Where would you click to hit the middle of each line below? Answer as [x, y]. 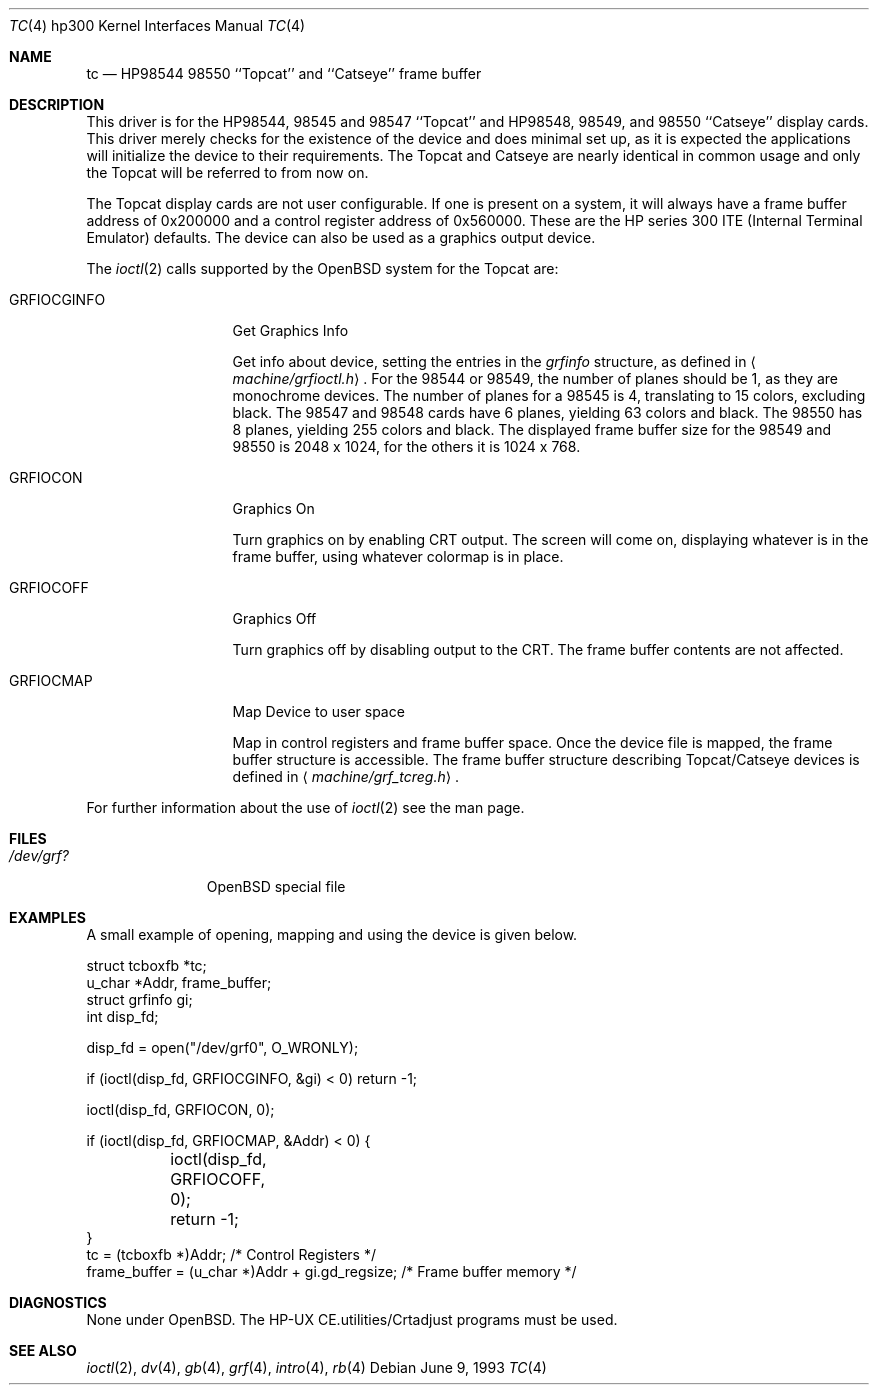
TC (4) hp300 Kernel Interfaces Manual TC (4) [157, 25]
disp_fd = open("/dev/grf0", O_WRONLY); [222, 1047]
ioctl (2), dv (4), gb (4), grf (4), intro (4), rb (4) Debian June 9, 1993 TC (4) [316, 1367]
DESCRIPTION [57, 104]
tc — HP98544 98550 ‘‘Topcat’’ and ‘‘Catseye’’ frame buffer [284, 73]
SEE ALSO [43, 1350]
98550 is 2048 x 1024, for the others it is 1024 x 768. [406, 446]
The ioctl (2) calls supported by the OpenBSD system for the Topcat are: [322, 268]
